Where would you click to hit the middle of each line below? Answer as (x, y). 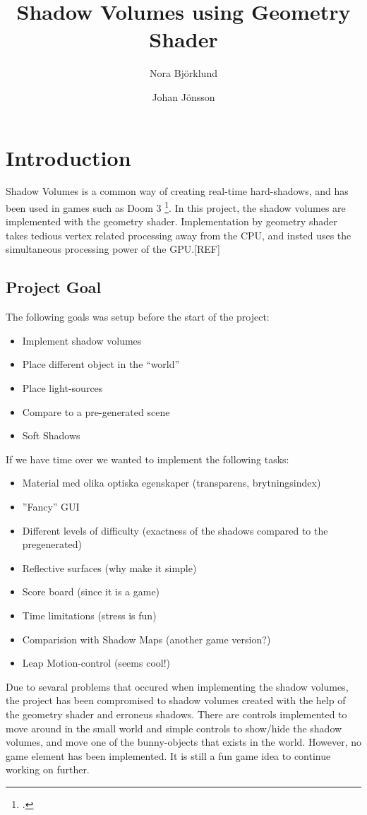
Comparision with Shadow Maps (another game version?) (146, 639)
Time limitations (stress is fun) (89, 615)
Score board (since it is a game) (91, 591)
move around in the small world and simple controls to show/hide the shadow (174, 728)
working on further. (48, 769)
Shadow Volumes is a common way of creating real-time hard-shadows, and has (177, 191)
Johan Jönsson (183, 96)
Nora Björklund (183, 73)
